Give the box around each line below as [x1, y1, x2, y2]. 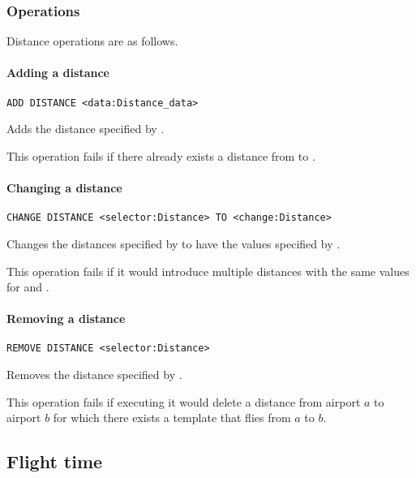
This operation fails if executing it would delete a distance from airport [6, 393, 361, 410]
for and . [6, 278, 49, 295]
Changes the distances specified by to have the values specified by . [6, 235, 341, 252]
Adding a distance [6, 64, 109, 81]
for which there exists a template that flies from [53, 409, 291, 426]
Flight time [6, 449, 103, 474]
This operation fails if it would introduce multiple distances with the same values [6, 262, 410, 279]
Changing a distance [6, 179, 122, 196]
